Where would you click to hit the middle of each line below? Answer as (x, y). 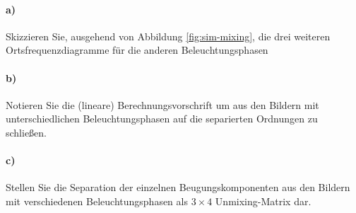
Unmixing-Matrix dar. (263, 201)
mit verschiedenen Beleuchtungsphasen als (97, 201)
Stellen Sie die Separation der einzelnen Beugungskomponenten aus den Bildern (178, 187)
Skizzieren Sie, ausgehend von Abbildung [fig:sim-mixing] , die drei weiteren (168, 36)
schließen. (26, 132)
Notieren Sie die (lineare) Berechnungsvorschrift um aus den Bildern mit (162, 104)
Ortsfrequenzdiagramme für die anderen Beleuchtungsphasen (137, 50)
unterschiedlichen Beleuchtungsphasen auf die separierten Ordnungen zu (162, 119)
